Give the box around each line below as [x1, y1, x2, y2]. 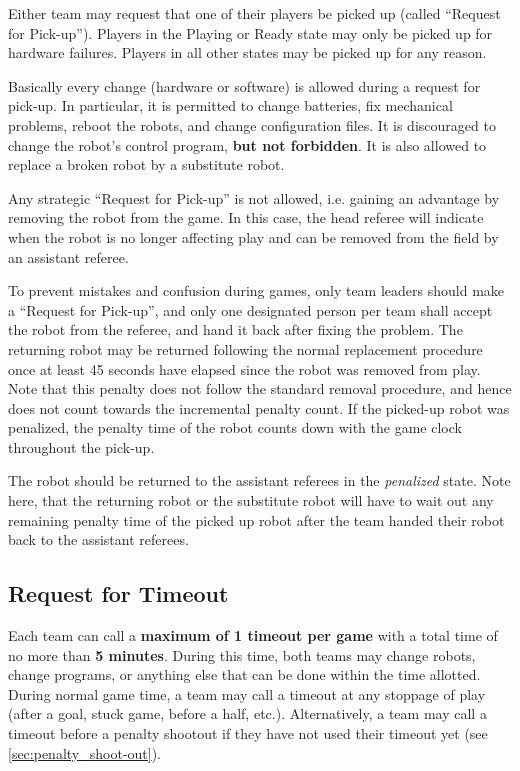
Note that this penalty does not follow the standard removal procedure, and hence [8, 378, 512, 399]
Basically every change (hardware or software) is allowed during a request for [8, 75, 481, 96]
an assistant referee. [8, 246, 129, 267]
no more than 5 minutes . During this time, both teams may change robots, [8, 644, 476, 665]
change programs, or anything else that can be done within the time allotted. [8, 664, 481, 685]
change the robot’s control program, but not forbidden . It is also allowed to [8, 134, 487, 155]
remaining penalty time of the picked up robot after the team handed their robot [8, 509, 505, 530]
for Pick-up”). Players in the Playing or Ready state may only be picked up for [8, 22, 493, 43]
